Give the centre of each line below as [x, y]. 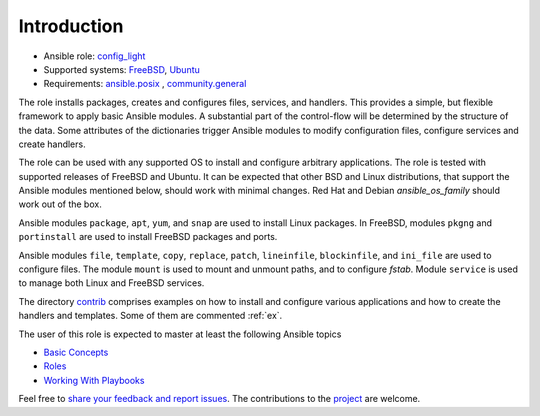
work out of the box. [60, 204]
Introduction [71, 26]
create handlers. [52, 144]
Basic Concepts [76, 352]
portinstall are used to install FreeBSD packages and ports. [148, 237]
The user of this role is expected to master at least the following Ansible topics [180, 334]
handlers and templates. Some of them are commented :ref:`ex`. [150, 316]
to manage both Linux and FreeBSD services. [111, 283]
